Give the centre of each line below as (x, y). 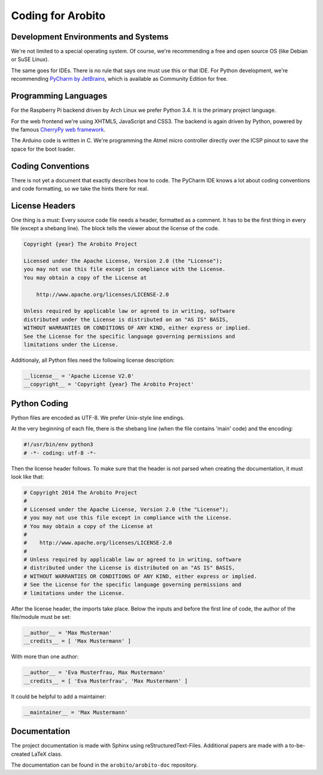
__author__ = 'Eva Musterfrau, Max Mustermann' (95, 672)
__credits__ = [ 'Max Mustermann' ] (77, 641)
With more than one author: (45, 657)
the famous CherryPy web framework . (58, 129)
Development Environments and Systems (90, 37)
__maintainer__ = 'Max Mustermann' (76, 712)
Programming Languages (59, 96)
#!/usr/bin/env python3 (59, 445)
